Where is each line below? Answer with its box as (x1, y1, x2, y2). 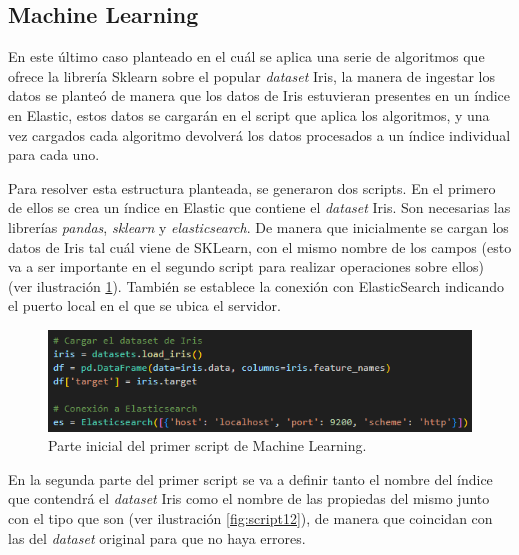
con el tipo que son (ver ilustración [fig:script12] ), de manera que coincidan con (8, 507, 493, 528)
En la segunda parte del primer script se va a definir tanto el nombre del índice (8, 468, 493, 489)
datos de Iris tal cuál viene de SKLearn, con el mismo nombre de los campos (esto (8, 236, 512, 257)
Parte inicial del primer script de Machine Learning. (48, 435, 367, 456)
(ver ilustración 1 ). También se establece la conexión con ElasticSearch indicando (8, 275, 505, 296)
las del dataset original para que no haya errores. (8, 527, 306, 548)
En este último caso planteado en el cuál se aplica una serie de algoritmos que (8, 46, 485, 67)
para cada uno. (8, 144, 100, 165)
